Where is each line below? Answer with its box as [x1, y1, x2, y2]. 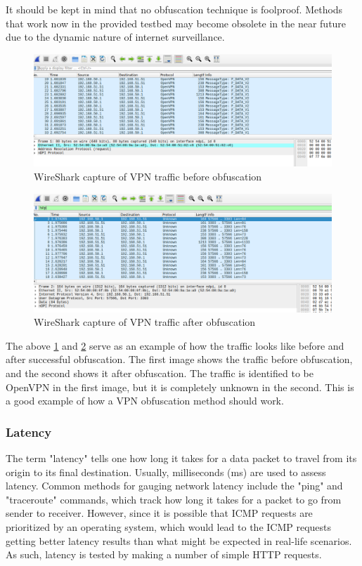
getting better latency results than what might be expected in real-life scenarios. [6, 533, 352, 548]
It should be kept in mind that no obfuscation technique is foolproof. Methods [6, 2, 343, 16]
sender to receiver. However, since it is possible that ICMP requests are [6, 506, 313, 520]
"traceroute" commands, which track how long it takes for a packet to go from [6, 492, 342, 506]
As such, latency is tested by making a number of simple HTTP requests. [6, 547, 322, 562]
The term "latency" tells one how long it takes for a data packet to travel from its [6, 450, 357, 465]
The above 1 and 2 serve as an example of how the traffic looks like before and [6, 338, 344, 353]
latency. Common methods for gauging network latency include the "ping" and [6, 478, 343, 493]
